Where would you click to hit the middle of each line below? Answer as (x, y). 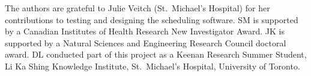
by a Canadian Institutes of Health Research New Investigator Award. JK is (145, 31)
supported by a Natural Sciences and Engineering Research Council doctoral (146, 42)
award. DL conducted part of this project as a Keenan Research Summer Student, (156, 54)
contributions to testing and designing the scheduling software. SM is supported (152, 19)
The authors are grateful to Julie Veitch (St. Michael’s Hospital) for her (137, 8)
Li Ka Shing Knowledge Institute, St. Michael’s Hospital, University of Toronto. (152, 66)
